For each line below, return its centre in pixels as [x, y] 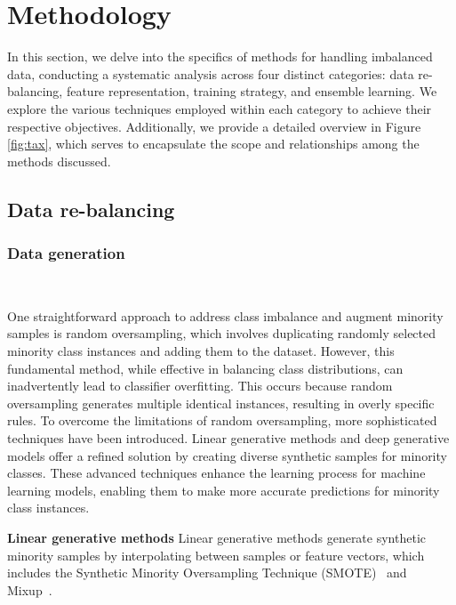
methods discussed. [59, 161]
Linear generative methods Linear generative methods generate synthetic [216, 537]
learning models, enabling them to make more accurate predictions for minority [224, 490]
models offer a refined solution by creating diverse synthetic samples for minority [227, 455]
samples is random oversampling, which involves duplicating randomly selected [222, 333]
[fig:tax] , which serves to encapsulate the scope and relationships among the [213, 144]
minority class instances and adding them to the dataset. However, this [201, 351]
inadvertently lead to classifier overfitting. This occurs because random [200, 386]
